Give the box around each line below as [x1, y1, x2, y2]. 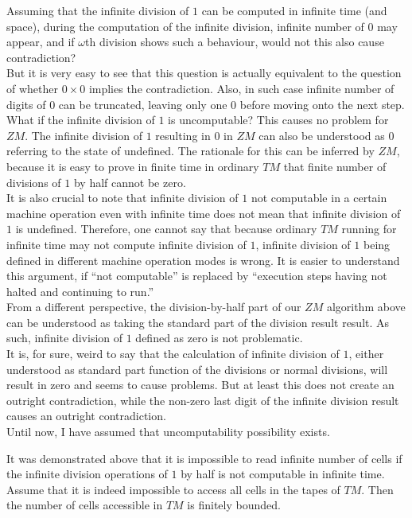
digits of [6, 95, 46, 112]
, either [348, 345, 384, 362]
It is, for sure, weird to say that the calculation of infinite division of [6, 345, 340, 362]
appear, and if [6, 33, 75, 50]
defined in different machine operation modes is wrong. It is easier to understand [6, 251, 400, 268]
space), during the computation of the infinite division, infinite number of [6, 18, 364, 34]
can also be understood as [258, 127, 385, 143]
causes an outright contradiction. [6, 407, 166, 424]
